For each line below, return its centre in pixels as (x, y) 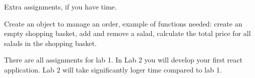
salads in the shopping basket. (50, 43)
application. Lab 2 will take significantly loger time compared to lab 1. (113, 69)
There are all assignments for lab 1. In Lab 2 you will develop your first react (123, 60)
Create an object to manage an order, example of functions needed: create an (123, 23)
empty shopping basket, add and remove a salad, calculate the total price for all (127, 33)
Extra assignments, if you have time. (60, 6)
